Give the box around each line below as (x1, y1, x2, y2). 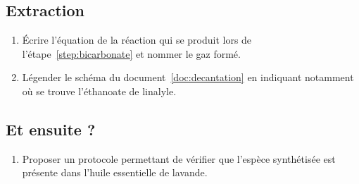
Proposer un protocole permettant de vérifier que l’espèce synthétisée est (22, 151, 336, 166)
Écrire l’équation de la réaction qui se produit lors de (22, 32, 252, 47)
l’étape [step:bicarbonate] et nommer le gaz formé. (22, 46, 241, 61)
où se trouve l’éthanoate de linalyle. (22, 83, 177, 98)
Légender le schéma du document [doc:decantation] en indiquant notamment (22, 70, 354, 85)
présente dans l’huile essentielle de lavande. (22, 165, 208, 180)
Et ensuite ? (6, 118, 96, 140)
